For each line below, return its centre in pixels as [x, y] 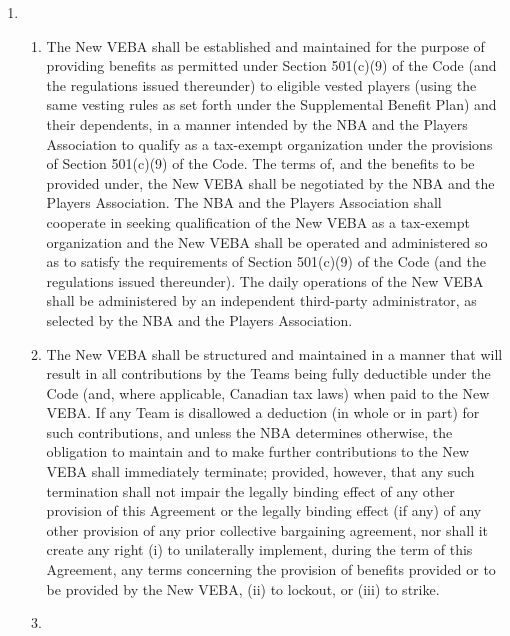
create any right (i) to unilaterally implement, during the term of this [259, 549]
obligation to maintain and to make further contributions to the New [258, 451]
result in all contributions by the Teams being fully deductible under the [268, 373]
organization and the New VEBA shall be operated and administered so [267, 241]
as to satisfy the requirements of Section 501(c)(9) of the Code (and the [266, 261]
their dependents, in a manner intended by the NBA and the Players [257, 123]
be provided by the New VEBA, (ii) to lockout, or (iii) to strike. [243, 588]
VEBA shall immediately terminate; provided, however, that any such [260, 471]
